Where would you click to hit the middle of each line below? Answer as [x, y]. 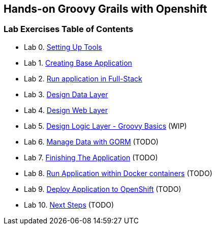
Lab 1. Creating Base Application [78, 63]
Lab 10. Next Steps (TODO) [69, 205]
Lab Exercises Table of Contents [69, 29]
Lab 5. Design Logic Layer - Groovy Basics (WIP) [105, 126]
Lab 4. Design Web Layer [66, 110]
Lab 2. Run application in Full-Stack [83, 78]
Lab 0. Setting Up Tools [63, 47]
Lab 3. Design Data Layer [66, 94]
